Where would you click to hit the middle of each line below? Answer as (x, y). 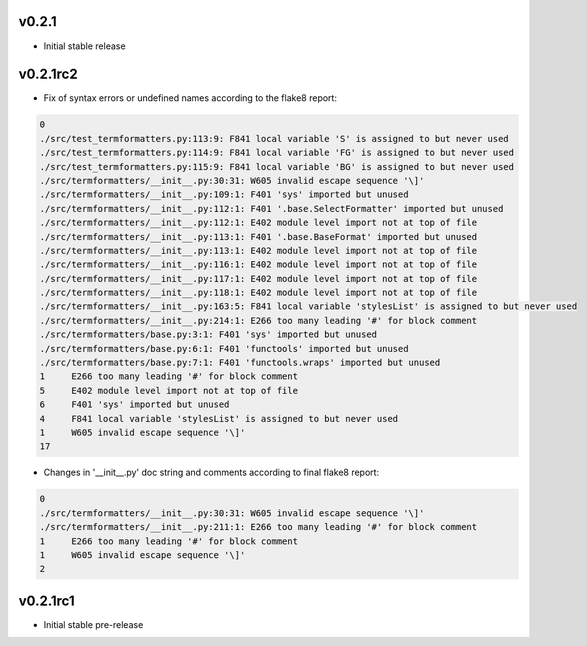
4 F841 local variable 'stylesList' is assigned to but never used (219, 418)
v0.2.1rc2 (48, 74)
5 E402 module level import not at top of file (169, 390)
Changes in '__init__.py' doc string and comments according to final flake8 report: (211, 472)
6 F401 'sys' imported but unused (134, 404)
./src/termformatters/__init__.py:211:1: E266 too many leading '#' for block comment (258, 527)
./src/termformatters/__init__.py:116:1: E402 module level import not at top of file (258, 264)
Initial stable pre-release (93, 624)
